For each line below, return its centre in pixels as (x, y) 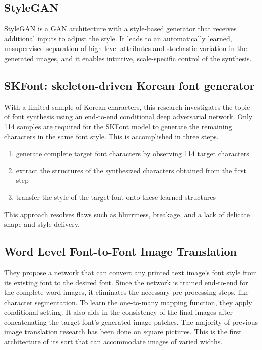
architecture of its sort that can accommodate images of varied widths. (113, 342)
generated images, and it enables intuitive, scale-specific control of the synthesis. (128, 58)
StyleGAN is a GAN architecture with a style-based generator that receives (120, 29)
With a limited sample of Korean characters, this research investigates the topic (127, 106)
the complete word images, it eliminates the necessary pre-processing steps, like (126, 292)
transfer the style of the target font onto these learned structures (116, 197)
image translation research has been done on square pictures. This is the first (123, 332)
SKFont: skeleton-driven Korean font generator (129, 85)
